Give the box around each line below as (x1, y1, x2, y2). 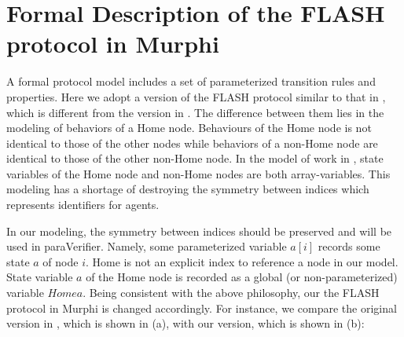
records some (318, 238, 380, 255)
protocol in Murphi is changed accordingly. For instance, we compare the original (6, 299, 397, 316)
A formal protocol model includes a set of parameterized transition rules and (6, 73, 376, 90)
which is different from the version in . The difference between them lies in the (6, 104, 384, 120)
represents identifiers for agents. (6, 196, 160, 213)
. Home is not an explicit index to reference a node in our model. (86, 253, 398, 269)
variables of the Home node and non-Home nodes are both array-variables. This (6, 165, 391, 181)
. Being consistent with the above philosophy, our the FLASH (83, 284, 380, 301)
